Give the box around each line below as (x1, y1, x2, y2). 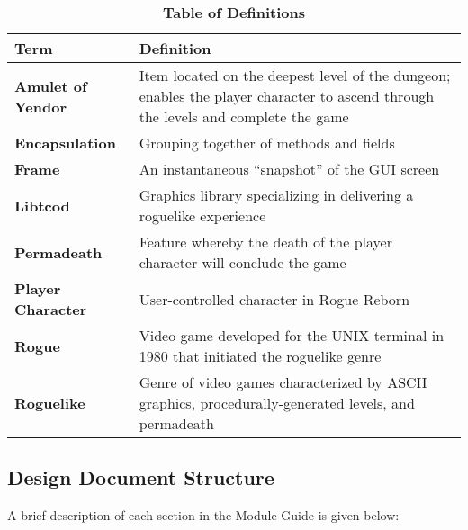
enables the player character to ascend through (139, 85, 435, 106)
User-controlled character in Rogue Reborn (139, 288, 410, 310)
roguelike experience (139, 205, 266, 226)
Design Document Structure (7, 463, 274, 491)
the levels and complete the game (139, 106, 349, 127)
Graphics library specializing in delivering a (139, 184, 414, 205)
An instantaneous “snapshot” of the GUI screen (139, 158, 440, 179)
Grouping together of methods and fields (139, 132, 395, 153)
